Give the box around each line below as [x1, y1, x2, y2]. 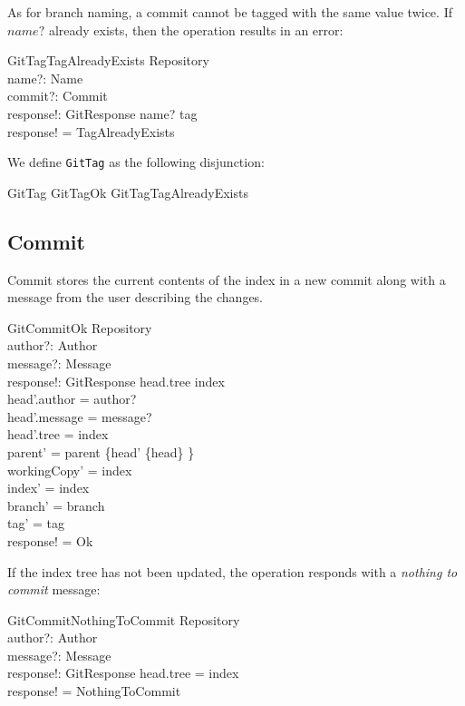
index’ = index [7, 478, 90, 497]
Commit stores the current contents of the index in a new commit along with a [7, 270, 446, 289]
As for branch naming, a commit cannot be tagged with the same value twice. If [7, 3, 452, 21]
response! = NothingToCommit [7, 681, 181, 701]
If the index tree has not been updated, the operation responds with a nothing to [7, 562, 458, 581]
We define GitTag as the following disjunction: [7, 152, 265, 172]
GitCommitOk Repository [7, 318, 152, 337]
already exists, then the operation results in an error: [48, 20, 344, 39]
